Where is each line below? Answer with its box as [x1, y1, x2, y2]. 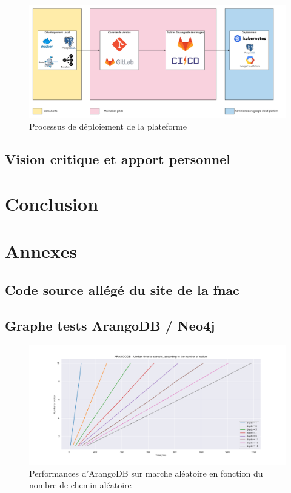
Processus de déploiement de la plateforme [29, 120, 187, 133]
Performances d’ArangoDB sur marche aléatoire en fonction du [29, 466, 263, 479]
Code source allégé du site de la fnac [5, 280, 239, 299]
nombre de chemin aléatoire [29, 478, 132, 491]
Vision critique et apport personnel [5, 150, 230, 168]
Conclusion [5, 191, 99, 216]
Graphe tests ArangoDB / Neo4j [5, 316, 215, 334]
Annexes [5, 239, 78, 263]
